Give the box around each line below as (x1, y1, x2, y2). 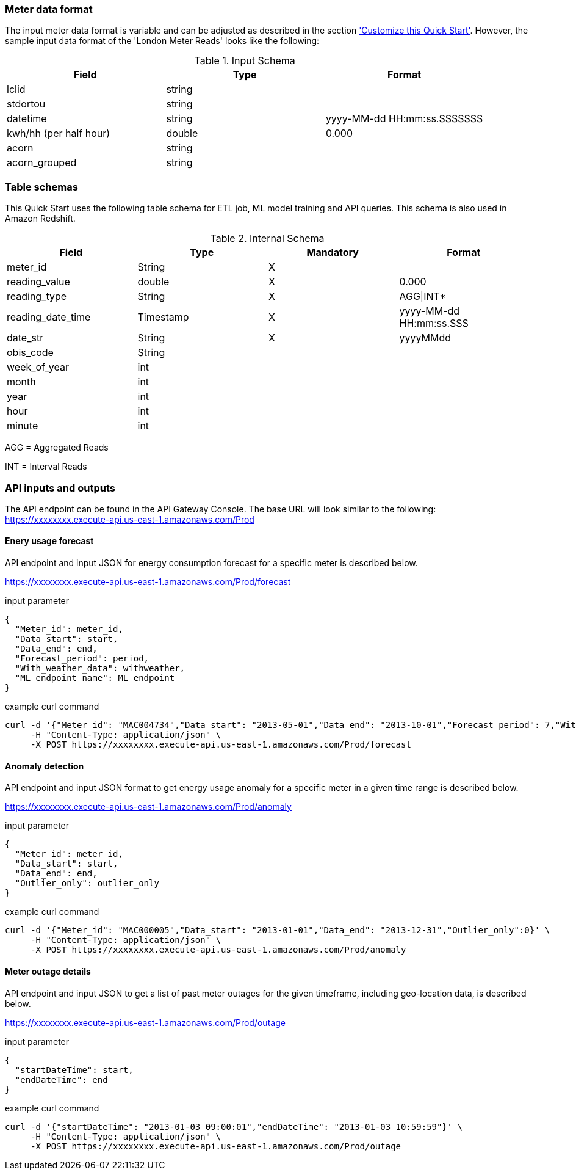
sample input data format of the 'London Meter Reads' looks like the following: (5, 35, 320, 46)
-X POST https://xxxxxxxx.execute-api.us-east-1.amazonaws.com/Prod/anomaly (31, 945, 406, 955)
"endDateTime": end (15, 1074, 108, 1085)
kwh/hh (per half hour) (7, 127, 110, 140)
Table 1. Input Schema (194, 54, 295, 67)
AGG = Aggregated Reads (5, 442, 109, 453)
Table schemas (5, 180, 78, 193)
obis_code (7, 346, 54, 359)
